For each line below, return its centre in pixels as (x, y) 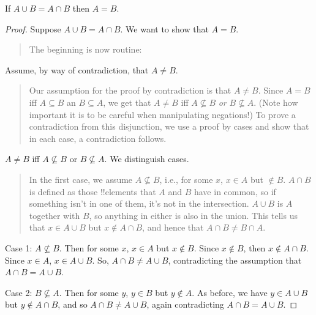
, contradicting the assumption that (235, 260)
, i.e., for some (186, 179)
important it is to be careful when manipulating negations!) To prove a (162, 114)
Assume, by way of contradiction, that (77, 69)
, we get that (127, 102)
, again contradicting (185, 304)
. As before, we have (230, 292)
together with (55, 215)
